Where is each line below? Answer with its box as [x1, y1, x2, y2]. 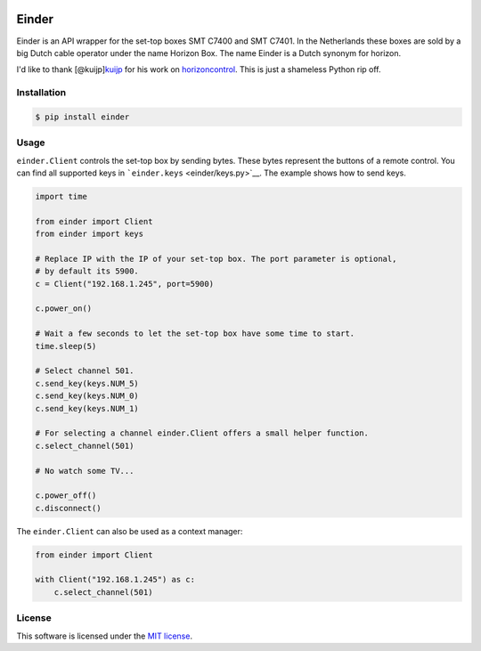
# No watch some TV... [35, 466, 135, 476]
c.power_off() [35, 491, 97, 500]
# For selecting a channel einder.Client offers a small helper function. [35, 428, 370, 438]
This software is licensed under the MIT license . [16, 631, 193, 641]
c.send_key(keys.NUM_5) [35, 378, 140, 388]
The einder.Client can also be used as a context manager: [16, 525, 243, 536]
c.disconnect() [35, 503, 102, 513]
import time [35, 191, 88, 201]
